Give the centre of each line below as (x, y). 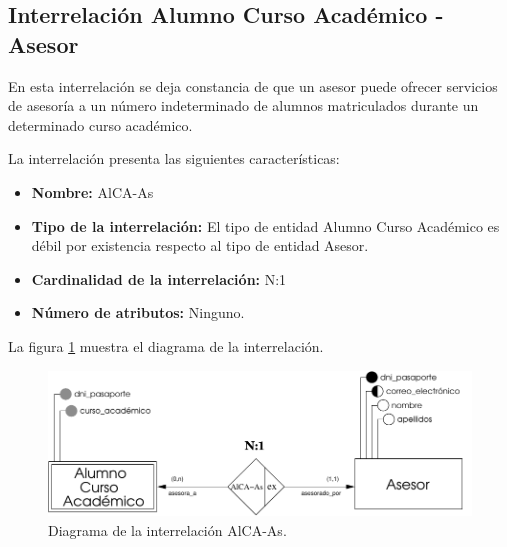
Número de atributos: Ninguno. (138, 312)
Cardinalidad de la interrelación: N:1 (159, 278)
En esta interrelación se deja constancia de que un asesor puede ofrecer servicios (253, 85)
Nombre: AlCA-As (92, 191)
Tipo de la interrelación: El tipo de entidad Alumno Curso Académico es (265, 225)
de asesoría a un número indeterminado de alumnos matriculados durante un (243, 105)
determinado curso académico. (100, 124)
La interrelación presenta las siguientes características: (174, 158)
